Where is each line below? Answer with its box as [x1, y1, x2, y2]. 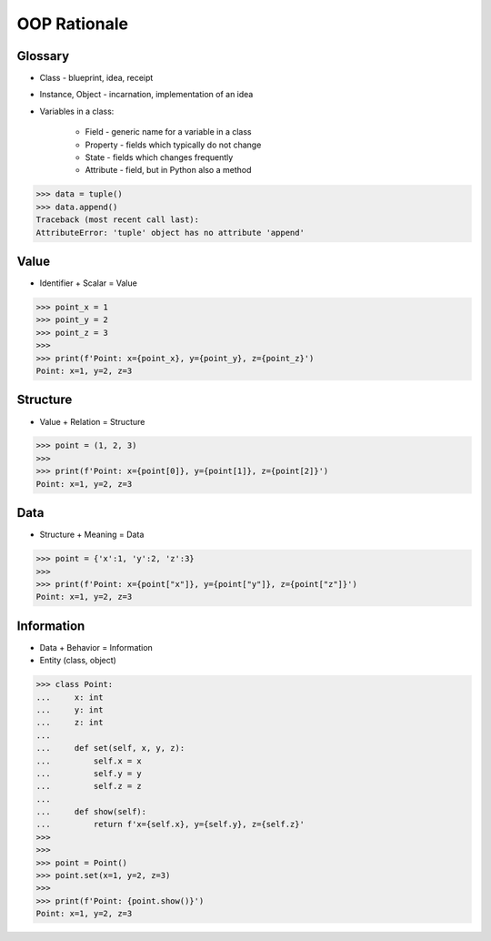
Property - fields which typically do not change [85, 139, 262, 150]
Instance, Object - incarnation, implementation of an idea [39, 89, 254, 100]
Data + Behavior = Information [39, 642, 154, 653]
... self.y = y [35, 768, 143, 778]
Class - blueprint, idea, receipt [39, 73, 154, 84]
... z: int [35, 717, 104, 728]
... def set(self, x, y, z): [35, 743, 185, 754]
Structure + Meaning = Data [39, 529, 145, 541]
